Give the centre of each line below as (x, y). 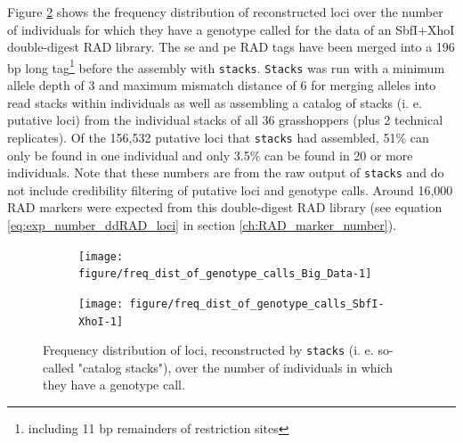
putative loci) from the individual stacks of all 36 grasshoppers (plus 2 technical (225, 120)
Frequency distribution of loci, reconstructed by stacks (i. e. (208, 350)
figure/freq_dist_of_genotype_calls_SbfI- (257, 304)
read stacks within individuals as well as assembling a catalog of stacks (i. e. (215, 102)
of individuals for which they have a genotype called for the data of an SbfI (213, 29)
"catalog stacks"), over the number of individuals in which (236, 367)
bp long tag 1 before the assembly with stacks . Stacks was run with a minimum (226, 66)
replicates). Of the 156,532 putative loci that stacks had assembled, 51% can (218, 137)
